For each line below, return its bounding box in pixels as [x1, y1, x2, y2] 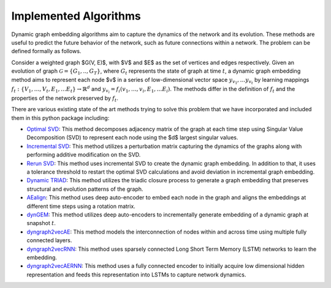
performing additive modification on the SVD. [26, 151, 141, 158]
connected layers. [26, 237, 72, 244]
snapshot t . [26, 220, 56, 227]
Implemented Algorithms [11, 9, 141, 23]
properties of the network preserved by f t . [11, 94, 119, 103]
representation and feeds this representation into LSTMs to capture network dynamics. [26, 271, 246, 278]
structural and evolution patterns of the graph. [26, 185, 143, 193]
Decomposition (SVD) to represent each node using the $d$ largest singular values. [26, 134, 238, 141]
